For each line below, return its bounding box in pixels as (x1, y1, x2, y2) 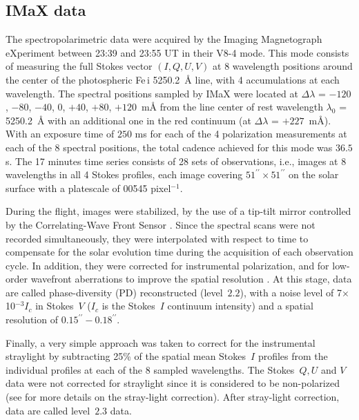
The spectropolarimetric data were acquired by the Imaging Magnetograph (6, 32, 322, 46)
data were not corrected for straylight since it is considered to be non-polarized (6, 376, 340, 390)
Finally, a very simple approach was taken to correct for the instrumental (6, 335, 316, 350)
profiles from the (258, 349, 328, 363)
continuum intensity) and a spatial (167, 298, 313, 313)
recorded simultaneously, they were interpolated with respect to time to (6, 231, 309, 245)
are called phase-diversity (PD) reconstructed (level (6, 285, 223, 299)
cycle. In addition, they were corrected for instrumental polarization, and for (6, 258, 329, 272)
